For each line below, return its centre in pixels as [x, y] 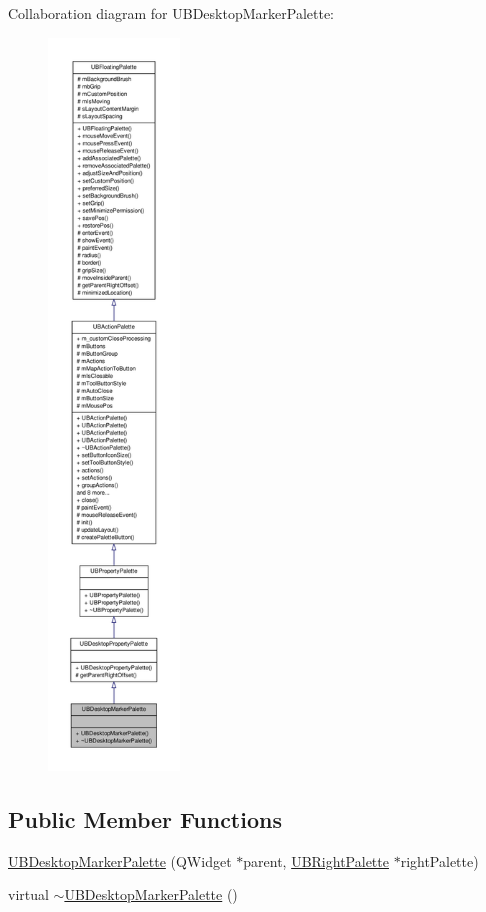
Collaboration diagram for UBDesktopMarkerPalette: [171, 13]
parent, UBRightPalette [316, 860]
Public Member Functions [145, 818]
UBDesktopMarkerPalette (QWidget [120, 860]
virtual [28, 894]
